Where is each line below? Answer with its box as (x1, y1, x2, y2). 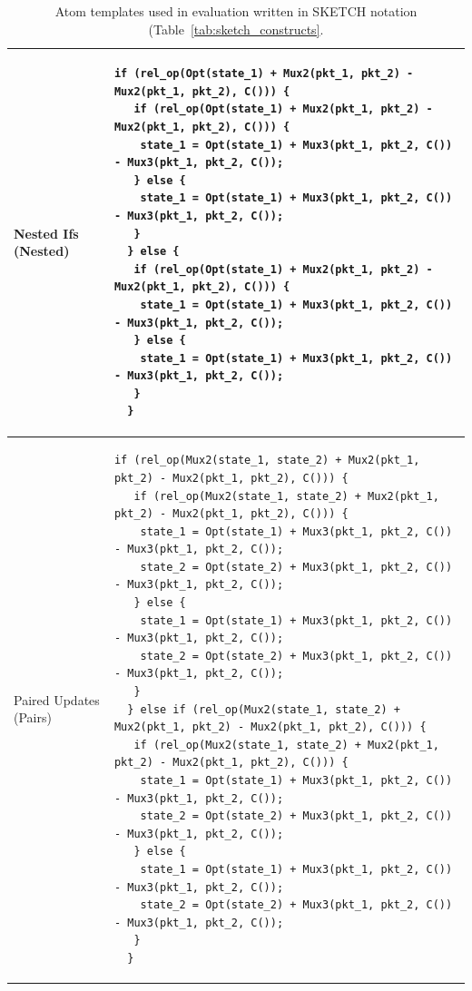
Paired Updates (14, 690, 100, 709)
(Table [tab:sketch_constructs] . (148, 19, 324, 38)
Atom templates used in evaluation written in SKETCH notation (54, 2, 418, 20)
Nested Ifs (14, 223, 79, 242)
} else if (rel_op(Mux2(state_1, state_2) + (127, 702, 400, 716)
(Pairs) (14, 708, 52, 727)
